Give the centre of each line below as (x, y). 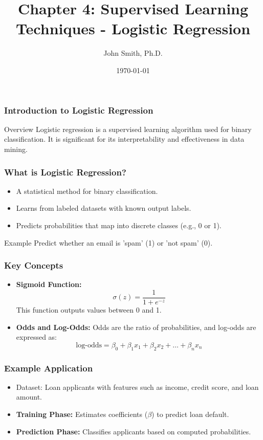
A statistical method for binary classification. (87, 191)
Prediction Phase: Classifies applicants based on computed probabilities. (134, 431)
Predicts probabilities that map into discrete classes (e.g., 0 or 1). (119, 225)
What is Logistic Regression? (65, 172)
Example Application (49, 368)
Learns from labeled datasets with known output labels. (104, 208)
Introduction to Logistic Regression (79, 110)
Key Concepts (34, 265)
